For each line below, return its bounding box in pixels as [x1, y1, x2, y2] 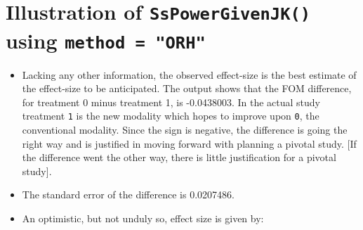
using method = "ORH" [6, 25, 206, 54]
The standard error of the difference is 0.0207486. [22, 187, 235, 202]
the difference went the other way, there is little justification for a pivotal [22, 150, 336, 165]
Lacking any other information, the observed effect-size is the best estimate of [22, 67, 357, 82]
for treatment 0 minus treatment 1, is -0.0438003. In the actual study [22, 94, 321, 109]
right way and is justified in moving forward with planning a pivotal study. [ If [22, 136, 357, 151]
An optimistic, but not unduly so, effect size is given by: [22, 210, 264, 225]
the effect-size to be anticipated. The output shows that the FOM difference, [22, 81, 352, 96]
